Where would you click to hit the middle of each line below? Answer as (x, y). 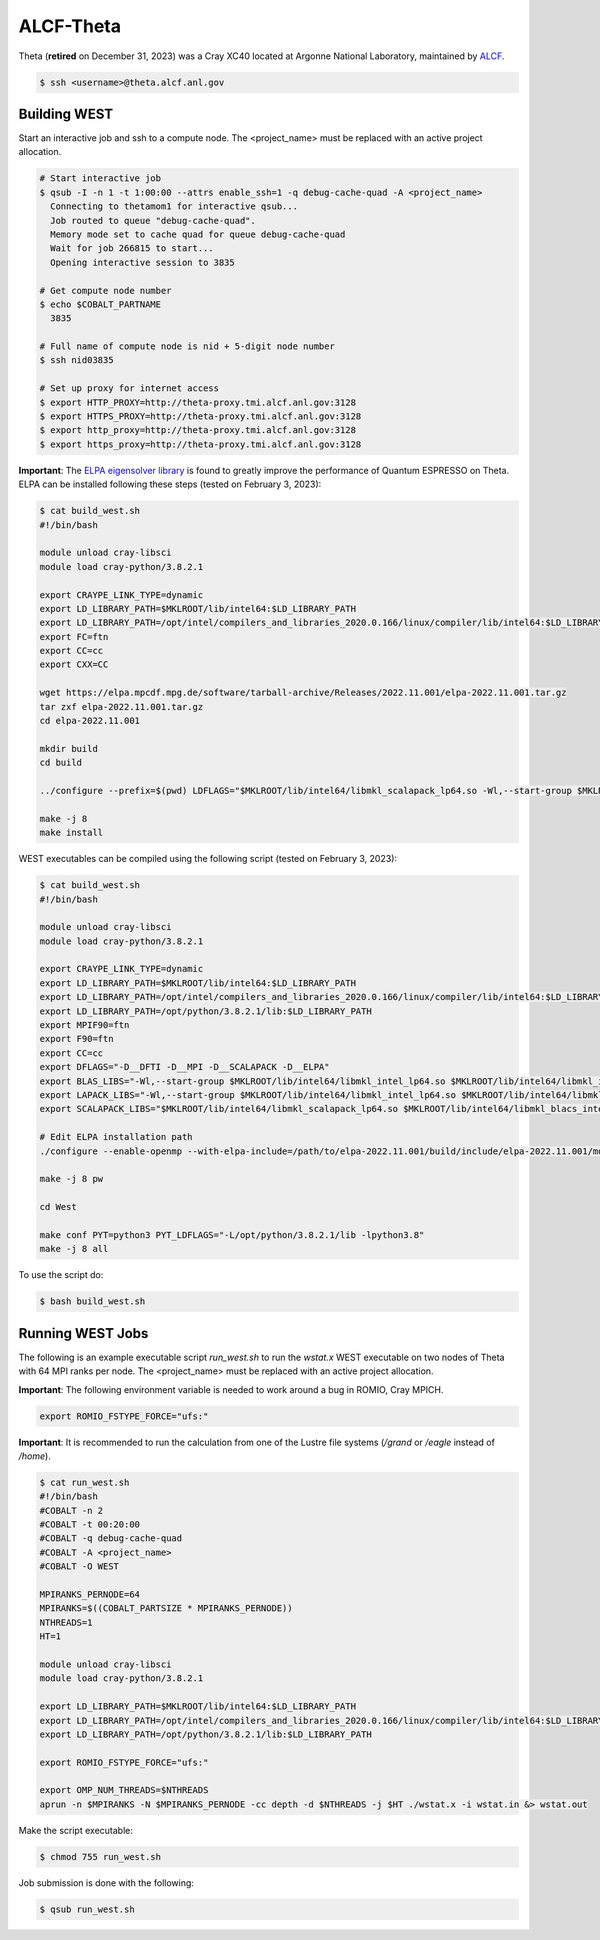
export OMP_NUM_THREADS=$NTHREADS (124, 1790)
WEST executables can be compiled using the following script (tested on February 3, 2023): (208, 859)
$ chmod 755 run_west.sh (100, 1856)
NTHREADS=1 (66, 1622)
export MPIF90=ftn (84, 1025)
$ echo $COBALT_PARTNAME (100, 304)
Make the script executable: (76, 1830)
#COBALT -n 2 (71, 1510)
